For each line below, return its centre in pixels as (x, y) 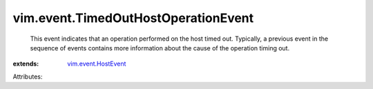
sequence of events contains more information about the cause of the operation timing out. (160, 48)
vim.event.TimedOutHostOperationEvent (133, 18)
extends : (26, 64)
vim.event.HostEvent (97, 64)
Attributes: (28, 77)
